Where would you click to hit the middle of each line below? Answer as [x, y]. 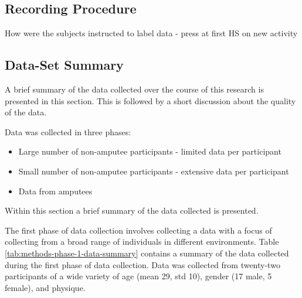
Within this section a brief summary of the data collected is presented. [132, 210]
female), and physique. [45, 287]
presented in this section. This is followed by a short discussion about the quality [150, 100]
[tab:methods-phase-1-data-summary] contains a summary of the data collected [147, 253]
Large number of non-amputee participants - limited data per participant [150, 151]
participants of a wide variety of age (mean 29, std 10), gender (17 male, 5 [138, 276]
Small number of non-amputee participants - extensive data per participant [154, 171]
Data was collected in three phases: [68, 131]
